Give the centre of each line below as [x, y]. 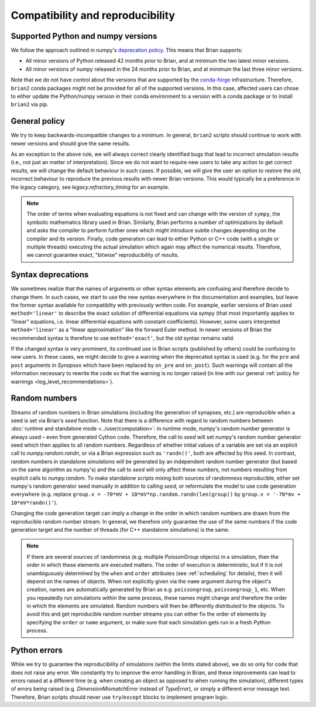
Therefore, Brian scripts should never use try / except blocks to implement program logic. [120, 697]
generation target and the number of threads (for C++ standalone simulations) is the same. [120, 529]
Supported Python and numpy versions [84, 36]
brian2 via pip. [30, 104]
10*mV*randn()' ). [34, 502]
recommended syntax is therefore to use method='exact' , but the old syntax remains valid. [123, 338]
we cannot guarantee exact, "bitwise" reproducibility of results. [103, 255]
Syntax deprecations [50, 275]
